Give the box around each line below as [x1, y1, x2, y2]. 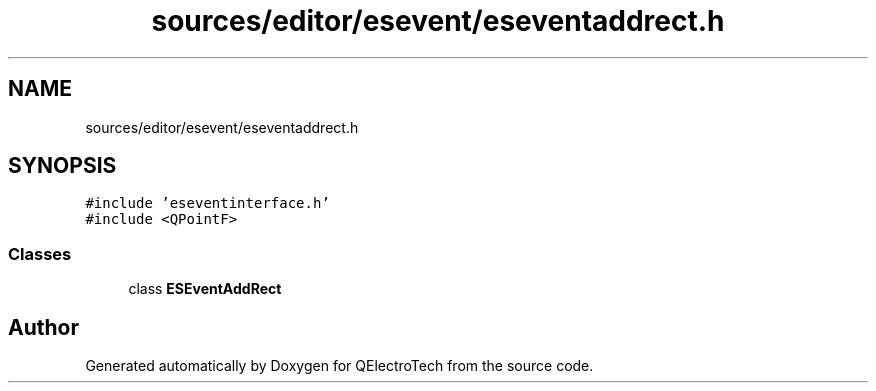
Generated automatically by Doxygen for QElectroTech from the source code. [85, 357, 594, 375]
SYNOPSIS [8, 153, 117, 179]
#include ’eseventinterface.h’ [85, 195, 330, 212]
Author [8, 314, 79, 340]
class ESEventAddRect [128, 280, 282, 298]
